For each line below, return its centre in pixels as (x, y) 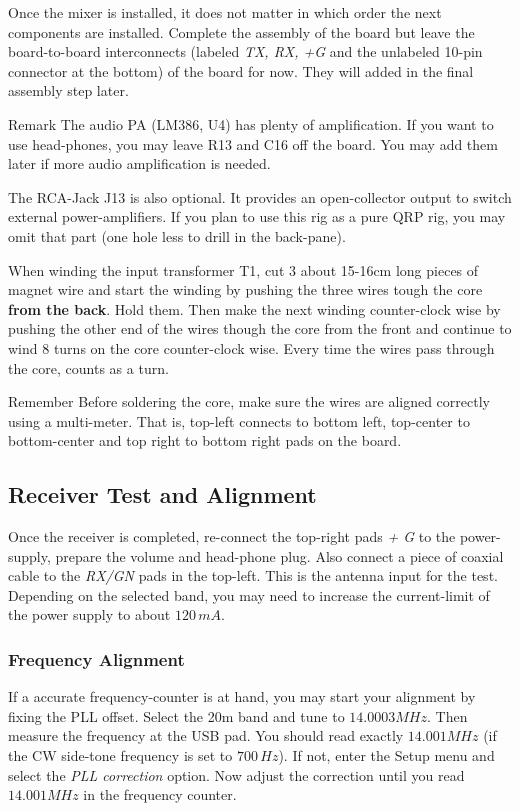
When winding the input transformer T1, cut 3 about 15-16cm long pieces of (243, 269)
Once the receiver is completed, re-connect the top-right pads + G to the (232, 536)
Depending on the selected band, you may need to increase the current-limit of (249, 594)
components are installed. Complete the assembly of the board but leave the (241, 31)
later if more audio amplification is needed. (139, 163)
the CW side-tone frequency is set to (120, 755)
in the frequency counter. (160, 794)
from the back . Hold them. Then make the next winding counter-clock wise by (254, 308)
